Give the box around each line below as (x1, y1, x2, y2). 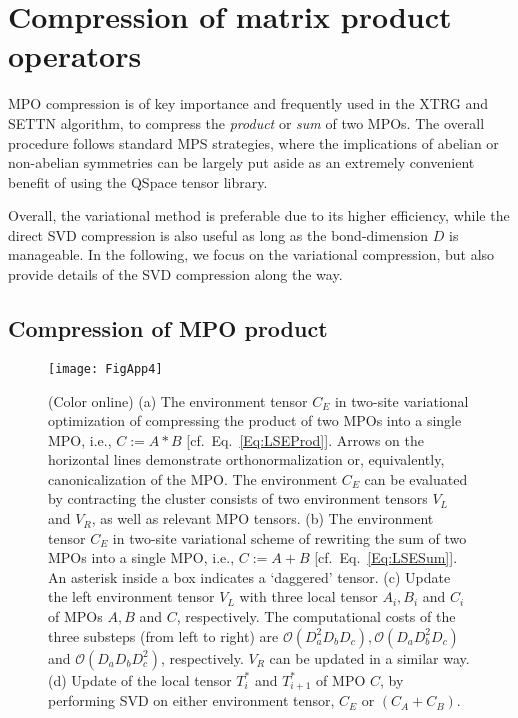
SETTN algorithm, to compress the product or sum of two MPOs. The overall (8, 112, 485, 133)
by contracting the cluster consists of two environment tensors (48, 488, 428, 509)
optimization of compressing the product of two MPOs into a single (48, 410, 462, 431)
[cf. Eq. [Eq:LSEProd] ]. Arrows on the (186, 429, 424, 450)
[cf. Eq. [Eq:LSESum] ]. (314, 547, 458, 568)
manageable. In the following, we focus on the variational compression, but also (8, 244, 495, 265)
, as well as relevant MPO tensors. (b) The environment (91, 508, 434, 529)
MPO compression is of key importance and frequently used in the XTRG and (8, 93, 489, 114)
